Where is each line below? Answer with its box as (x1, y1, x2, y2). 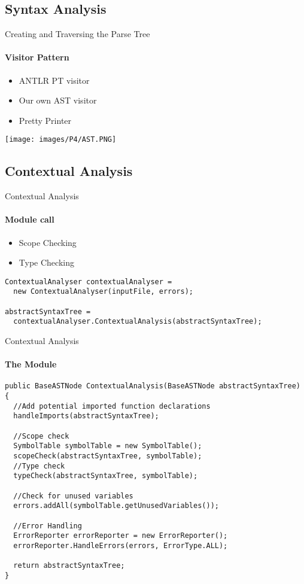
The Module (5, 358, 57, 370)
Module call (5, 213, 54, 226)
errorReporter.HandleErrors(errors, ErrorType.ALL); (13, 541, 228, 550)
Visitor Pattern (5, 51, 69, 63)
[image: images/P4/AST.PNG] (5, 135, 117, 144)
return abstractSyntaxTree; (13, 561, 125, 570)
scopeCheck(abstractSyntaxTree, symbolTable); (13, 452, 202, 461)
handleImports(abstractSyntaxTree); (13, 412, 159, 421)
